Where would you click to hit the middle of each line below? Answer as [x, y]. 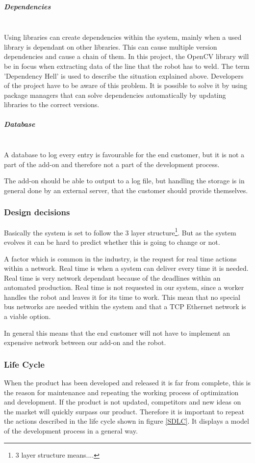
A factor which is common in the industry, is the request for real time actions [120, 258]
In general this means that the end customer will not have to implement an [117, 333]
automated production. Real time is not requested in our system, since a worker [124, 287]
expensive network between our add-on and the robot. [85, 342]
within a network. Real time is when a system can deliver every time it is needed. [126, 268]
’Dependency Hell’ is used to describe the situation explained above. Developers [124, 75]
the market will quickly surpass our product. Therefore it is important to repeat [124, 411]
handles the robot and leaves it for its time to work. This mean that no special [122, 297]
